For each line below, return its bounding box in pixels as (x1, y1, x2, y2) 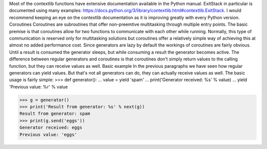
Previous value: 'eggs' (19, 132, 78, 137)
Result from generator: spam (19, 111, 90, 116)
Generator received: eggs (19, 125, 83, 131)
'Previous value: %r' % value (9, 84, 68, 90)
